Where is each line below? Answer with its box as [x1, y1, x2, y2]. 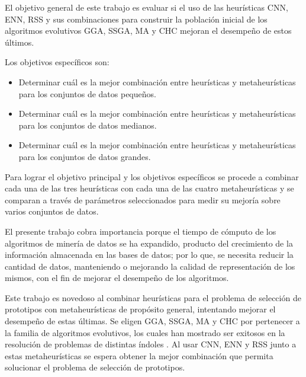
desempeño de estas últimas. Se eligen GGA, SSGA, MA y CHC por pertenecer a [5, 315, 300, 327]
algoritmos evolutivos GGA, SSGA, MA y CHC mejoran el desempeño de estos [5, 24, 292, 37]
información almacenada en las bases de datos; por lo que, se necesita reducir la [5, 248, 294, 261]
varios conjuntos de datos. [5, 205, 99, 218]
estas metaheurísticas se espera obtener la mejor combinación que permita [5, 349, 273, 362]
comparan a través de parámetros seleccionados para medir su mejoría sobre [5, 193, 281, 206]
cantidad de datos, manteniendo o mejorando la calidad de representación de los [5, 260, 295, 272]
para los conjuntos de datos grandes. [18, 150, 151, 162]
